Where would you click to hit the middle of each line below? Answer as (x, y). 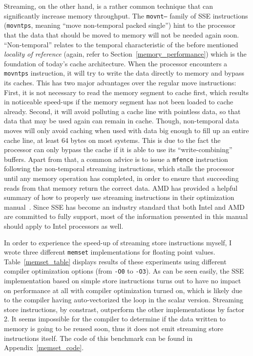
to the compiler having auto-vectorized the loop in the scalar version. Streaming (124, 300)
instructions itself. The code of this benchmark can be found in (98, 338)
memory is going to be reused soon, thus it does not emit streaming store (114, 328)
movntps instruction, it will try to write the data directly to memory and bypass (124, 73)
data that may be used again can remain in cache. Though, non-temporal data (122, 121)
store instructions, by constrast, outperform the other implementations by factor (124, 309)
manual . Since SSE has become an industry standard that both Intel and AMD (124, 207)
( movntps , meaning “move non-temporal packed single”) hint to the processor (120, 25)
